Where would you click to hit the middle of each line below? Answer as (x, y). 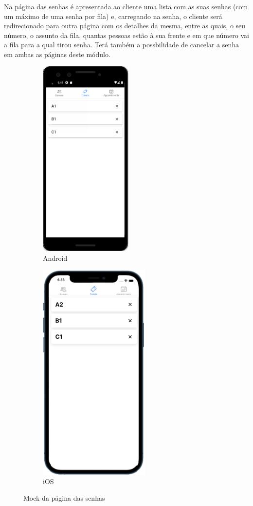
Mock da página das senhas (64, 497)
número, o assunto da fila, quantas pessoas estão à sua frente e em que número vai (126, 35)
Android (55, 258)
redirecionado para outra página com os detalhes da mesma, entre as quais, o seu (125, 26)
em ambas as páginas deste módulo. (57, 54)
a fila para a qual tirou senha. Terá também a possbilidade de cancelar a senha (122, 45)
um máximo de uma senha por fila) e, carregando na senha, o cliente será (113, 16)
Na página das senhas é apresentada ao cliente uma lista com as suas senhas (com (126, 6)
